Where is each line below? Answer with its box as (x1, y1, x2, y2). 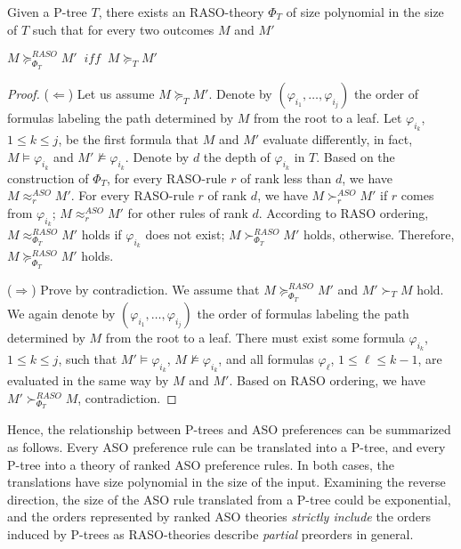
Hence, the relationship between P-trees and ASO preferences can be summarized (7, 420, 451, 439)
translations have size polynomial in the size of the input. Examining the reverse (7, 472, 446, 491)
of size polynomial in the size (286, 3, 444, 20)
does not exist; (145, 225, 225, 244)
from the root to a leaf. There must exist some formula (105, 327, 405, 346)
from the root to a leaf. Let (254, 108, 402, 126)
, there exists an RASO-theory (98, 3, 264, 20)
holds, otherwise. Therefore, (303, 225, 455, 244)
